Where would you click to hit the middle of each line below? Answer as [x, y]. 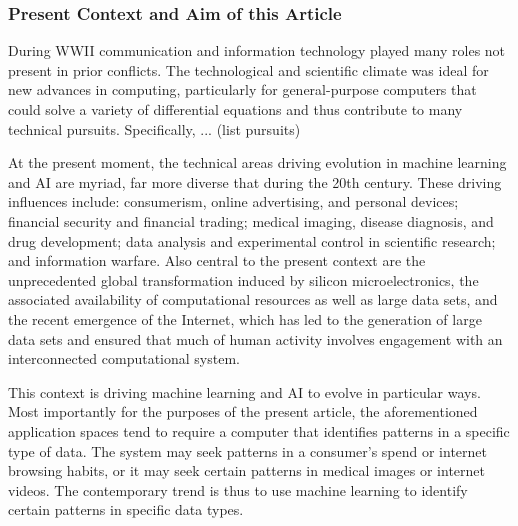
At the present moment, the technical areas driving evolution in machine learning [257, 162]
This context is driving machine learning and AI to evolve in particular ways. [244, 391]
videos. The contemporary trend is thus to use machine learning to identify [238, 489]
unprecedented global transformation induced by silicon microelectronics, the [243, 279]
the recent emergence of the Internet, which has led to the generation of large [245, 318]
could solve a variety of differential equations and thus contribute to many [235, 109]
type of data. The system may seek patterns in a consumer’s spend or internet [247, 450]
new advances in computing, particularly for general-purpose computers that [242, 89]
